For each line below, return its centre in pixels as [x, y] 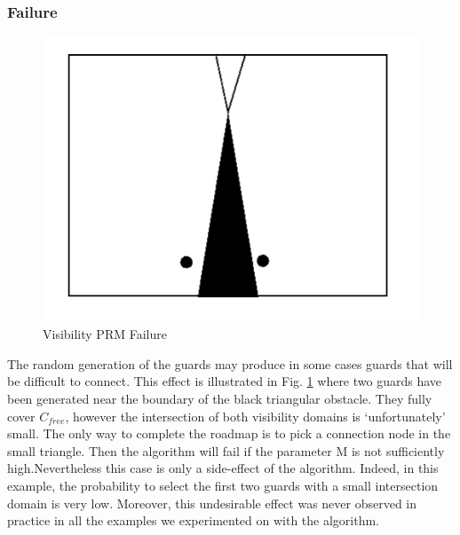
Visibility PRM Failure [105, 334]
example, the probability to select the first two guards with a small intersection [223, 486]
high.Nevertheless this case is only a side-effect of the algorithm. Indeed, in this [223, 468]
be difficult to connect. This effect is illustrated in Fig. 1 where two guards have [225, 381]
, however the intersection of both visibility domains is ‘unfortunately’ [255, 416]
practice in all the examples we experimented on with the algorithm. [194, 520]
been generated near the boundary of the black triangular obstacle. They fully [220, 399]
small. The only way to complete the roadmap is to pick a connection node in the [229, 433]
